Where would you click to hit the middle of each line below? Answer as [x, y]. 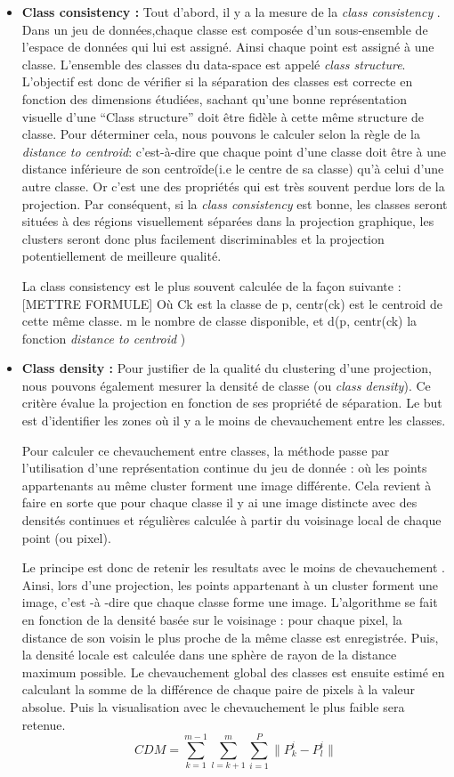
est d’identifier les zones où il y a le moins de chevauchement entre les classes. [234, 421]
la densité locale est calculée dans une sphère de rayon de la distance [209, 655]
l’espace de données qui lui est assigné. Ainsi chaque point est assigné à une [228, 47]
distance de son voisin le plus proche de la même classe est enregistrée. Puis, [230, 637]
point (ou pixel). [66, 537]
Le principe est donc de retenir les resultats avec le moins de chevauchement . [233, 567]
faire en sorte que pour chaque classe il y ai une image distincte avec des [219, 502]
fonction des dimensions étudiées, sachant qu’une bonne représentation [215, 98]
